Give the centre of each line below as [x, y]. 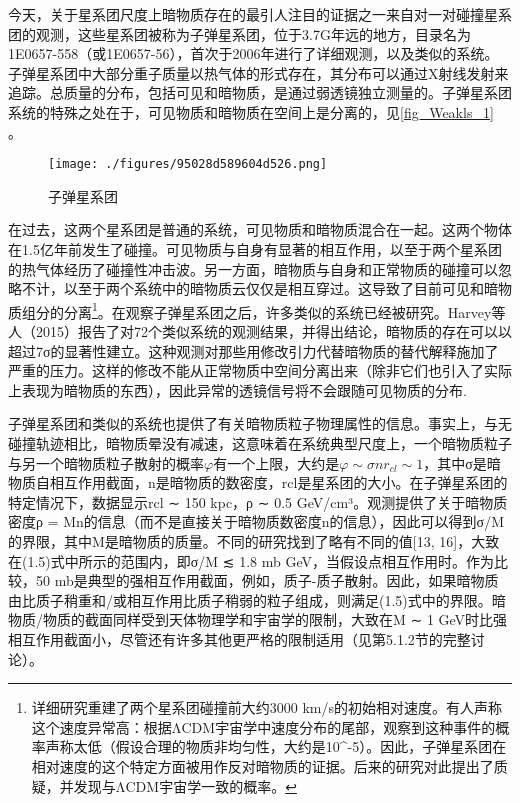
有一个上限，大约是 [276, 462]
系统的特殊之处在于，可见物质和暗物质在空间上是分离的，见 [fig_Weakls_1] [251, 111]
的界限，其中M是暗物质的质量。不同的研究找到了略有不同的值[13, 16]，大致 [254, 540]
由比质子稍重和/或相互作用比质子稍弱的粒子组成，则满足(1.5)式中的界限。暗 [257, 599]
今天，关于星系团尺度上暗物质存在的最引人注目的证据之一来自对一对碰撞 [246, 14]
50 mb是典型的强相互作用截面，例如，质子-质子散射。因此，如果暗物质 [267, 580]
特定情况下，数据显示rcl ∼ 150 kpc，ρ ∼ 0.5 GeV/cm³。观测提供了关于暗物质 [258, 501]
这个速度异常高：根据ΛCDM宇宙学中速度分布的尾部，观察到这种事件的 [263, 726]
